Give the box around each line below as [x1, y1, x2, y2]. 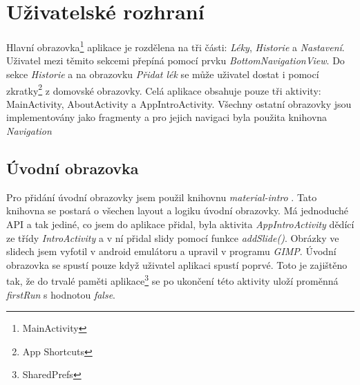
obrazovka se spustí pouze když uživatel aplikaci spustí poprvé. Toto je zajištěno [6, 257, 348, 272]
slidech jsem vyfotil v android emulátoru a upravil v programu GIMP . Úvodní [6, 244, 337, 259]
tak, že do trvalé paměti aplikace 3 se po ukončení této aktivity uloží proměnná [6, 272, 339, 288]
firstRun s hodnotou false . [6, 287, 115, 301]
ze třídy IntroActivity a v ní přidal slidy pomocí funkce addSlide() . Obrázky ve [6, 230, 339, 245]
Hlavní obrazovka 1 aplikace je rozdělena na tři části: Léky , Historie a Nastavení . [6, 38, 345, 54]
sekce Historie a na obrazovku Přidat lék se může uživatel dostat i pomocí [6, 66, 319, 81]
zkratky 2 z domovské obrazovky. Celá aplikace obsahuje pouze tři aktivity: [6, 81, 321, 97]
